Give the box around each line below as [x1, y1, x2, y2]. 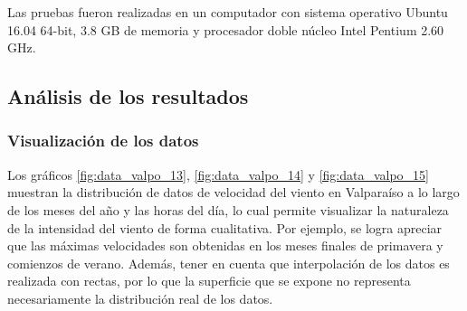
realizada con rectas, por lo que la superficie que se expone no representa [7, 271, 411, 290]
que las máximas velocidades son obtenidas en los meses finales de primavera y [7, 236, 443, 255]
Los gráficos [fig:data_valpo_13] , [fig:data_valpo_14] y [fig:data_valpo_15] [7, 165, 429, 184]
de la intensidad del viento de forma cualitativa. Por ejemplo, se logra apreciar [7, 218, 443, 237]
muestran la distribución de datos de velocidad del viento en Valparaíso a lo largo [7, 183, 460, 202]
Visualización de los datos [7, 129, 199, 152]
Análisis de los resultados [7, 82, 249, 110]
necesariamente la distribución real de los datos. [7, 288, 273, 307]
